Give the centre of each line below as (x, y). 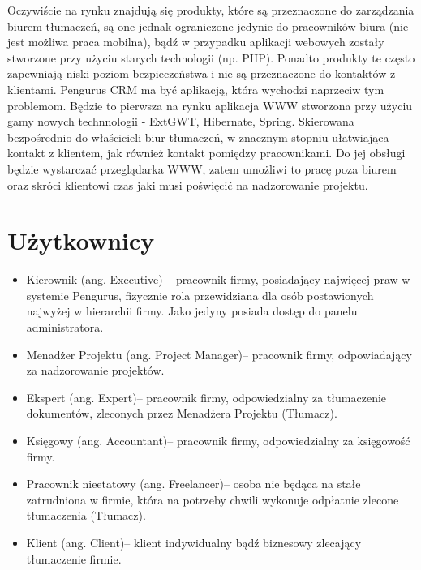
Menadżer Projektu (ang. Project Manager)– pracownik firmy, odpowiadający (219, 354)
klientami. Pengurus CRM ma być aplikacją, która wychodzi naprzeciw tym (196, 89)
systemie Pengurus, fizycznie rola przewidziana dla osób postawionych (200, 295)
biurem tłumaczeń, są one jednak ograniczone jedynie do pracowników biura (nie (208, 26)
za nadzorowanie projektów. (95, 370)
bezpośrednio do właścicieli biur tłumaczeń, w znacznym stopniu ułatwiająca (198, 137)
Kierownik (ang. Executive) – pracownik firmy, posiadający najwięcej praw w (218, 279)
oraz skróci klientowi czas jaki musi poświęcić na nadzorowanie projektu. (188, 184)
